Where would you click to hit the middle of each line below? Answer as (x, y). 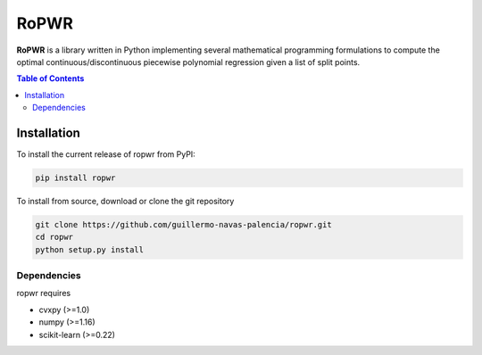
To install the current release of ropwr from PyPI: (106, 154)
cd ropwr (54, 237)
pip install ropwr (75, 178)
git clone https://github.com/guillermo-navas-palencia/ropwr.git (183, 224)
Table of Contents (50, 78)
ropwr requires (44, 293)
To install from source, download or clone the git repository (125, 201)
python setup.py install (90, 249)
